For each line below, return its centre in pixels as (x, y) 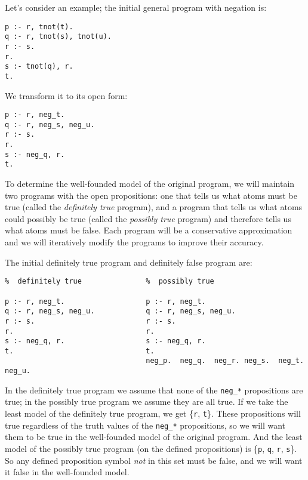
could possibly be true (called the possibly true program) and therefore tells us (148, 218)
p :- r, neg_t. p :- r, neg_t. (105, 301)
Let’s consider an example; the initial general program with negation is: (136, 7)
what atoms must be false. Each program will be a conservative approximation (149, 230)
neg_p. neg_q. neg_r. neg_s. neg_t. (225, 361)
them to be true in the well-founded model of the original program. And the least (154, 437)
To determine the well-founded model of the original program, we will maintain (150, 184)
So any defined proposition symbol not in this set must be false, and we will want (154, 460)
